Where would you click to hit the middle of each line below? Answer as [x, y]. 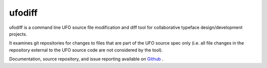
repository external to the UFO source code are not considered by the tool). [86, 50]
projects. [18, 34]
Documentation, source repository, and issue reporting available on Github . [86, 59]
